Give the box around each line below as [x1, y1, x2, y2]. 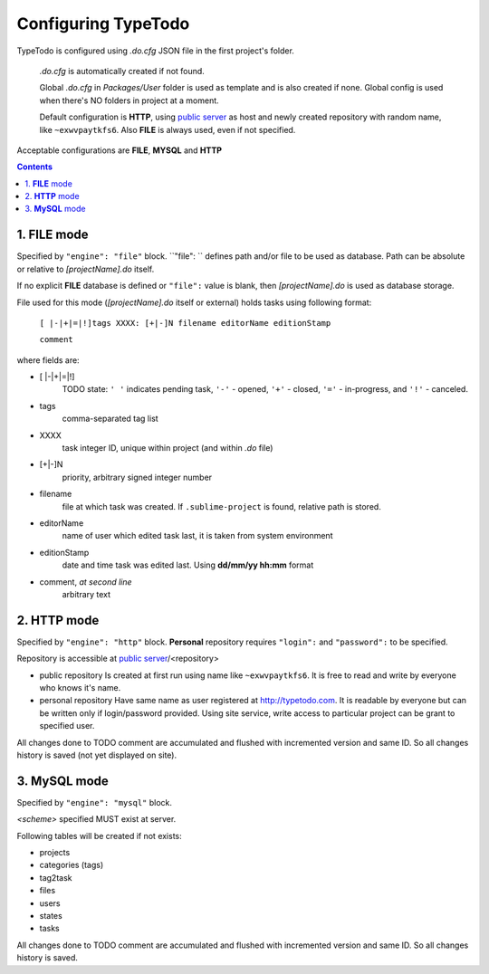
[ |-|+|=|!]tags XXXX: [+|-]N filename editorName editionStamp [39, 318, 331, 328]
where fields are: [16, 354, 81, 366]
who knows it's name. [39, 683, 121, 693]
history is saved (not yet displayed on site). [16, 750, 177, 760]
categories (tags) [39, 860, 104, 871]
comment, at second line [39, 576, 132, 587]
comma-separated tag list [62, 413, 158, 425]
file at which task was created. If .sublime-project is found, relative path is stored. [62, 501, 382, 511]
